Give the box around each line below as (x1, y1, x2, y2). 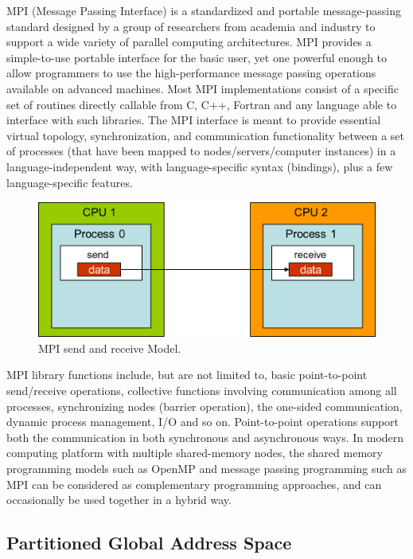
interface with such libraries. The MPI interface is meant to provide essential (6, 111, 381, 128)
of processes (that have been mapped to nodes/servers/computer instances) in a (6, 143, 396, 159)
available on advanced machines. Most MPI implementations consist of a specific (6, 80, 399, 96)
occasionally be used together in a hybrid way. (6, 491, 232, 508)
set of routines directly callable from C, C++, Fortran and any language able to (6, 96, 397, 112)
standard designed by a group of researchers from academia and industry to (6, 18, 376, 34)
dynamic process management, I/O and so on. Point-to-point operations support (6, 413, 399, 430)
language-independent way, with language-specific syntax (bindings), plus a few (6, 158, 393, 174)
